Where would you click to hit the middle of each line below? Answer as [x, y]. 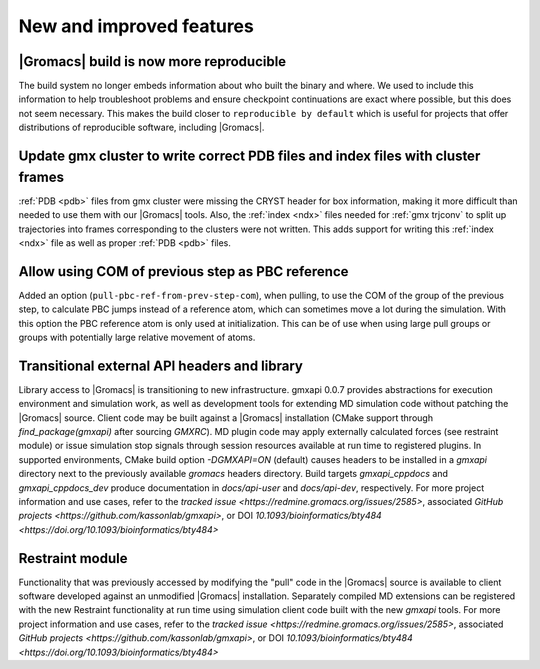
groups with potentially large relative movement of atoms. [137, 337]
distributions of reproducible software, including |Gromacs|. [141, 127]
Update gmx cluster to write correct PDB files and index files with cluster [249, 156]
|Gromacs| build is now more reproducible [152, 61]
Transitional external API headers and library [161, 365]
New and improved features [136, 26]
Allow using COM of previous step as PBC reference [183, 271]
